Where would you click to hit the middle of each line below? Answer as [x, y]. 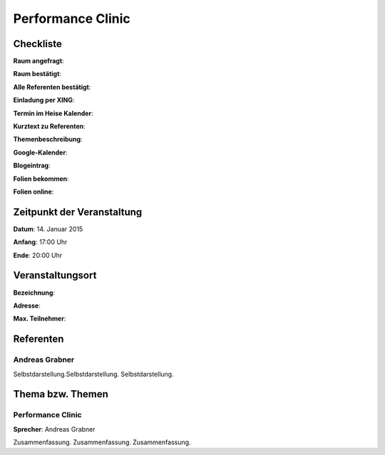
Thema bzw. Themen [61, 394]
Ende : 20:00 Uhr [38, 255]
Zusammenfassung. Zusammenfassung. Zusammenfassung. [102, 442]
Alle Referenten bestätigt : [52, 87]
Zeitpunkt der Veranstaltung [78, 212]
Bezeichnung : [34, 293]
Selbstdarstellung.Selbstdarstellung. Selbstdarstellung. [93, 374]
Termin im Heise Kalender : [53, 113]
